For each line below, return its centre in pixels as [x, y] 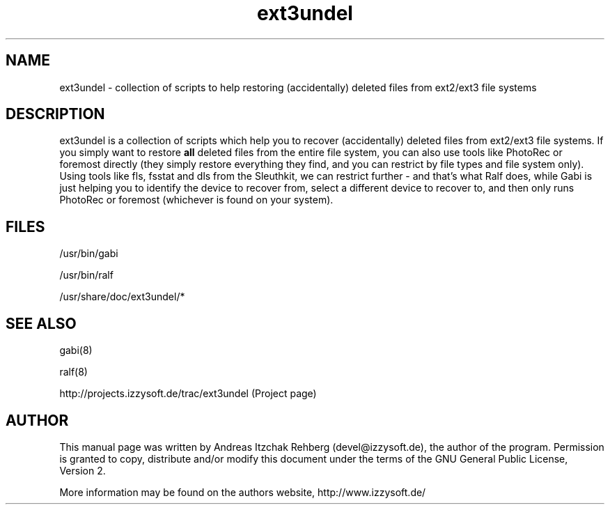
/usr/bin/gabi [89, 254]
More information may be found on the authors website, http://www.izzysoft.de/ [243, 492]
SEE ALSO [41, 323]
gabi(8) [76, 350]
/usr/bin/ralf [86, 275]
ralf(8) [73, 372]
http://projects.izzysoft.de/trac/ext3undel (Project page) [188, 394]
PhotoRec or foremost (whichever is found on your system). [196, 200]
